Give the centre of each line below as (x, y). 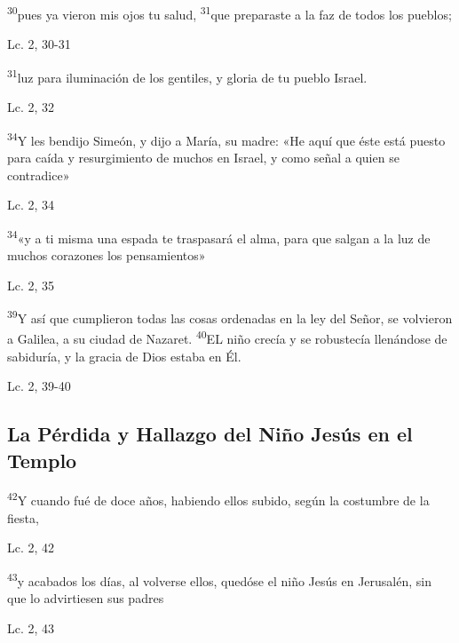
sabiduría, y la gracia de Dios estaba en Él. (124, 356)
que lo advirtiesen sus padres (86, 598)
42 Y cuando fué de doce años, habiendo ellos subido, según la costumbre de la (218, 499)
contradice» (39, 175)
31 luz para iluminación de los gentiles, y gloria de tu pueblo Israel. (187, 75)
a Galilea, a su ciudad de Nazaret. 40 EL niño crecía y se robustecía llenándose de (227, 337)
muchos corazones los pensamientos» (107, 254)
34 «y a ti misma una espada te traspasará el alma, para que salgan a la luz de (219, 236)
